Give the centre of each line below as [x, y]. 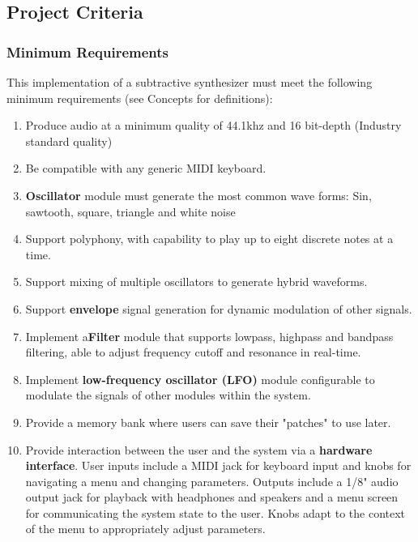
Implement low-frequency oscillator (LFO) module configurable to [200, 379]
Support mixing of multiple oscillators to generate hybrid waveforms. [196, 282]
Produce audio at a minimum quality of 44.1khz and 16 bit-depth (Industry [213, 125]
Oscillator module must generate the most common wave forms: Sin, [198, 195]
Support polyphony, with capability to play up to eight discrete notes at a [209, 239]
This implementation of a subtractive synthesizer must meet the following [190, 82]
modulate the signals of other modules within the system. [168, 395]
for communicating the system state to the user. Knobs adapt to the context [215, 512]
